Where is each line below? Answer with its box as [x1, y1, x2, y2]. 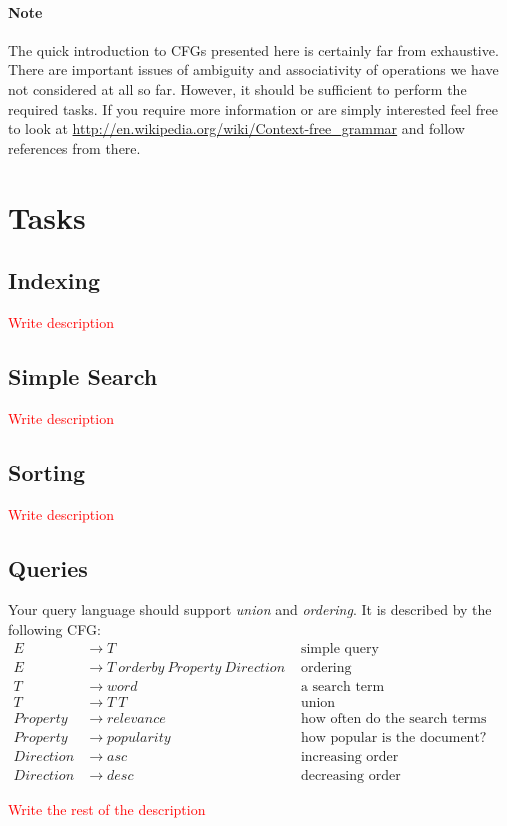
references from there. [8, 137, 141, 158]
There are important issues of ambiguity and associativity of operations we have [8, 59, 499, 80]
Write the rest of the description [8, 798, 206, 819]
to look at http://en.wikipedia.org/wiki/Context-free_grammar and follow [8, 118, 465, 139]
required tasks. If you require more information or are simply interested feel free [8, 98, 498, 119]
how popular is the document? [300, 730, 487, 745]
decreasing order [300, 768, 401, 783]
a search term [300, 679, 385, 694]
